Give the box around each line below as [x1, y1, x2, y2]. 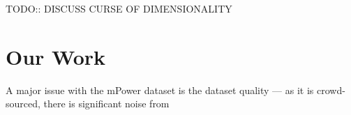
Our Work [6, 42, 106, 70]
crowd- [317, 82, 345, 97]
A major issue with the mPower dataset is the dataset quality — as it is [6, 82, 314, 97]
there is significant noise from [43, 96, 170, 111]
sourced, [6, 96, 40, 111]
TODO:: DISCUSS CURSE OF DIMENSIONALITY [6, 1, 232, 15]
